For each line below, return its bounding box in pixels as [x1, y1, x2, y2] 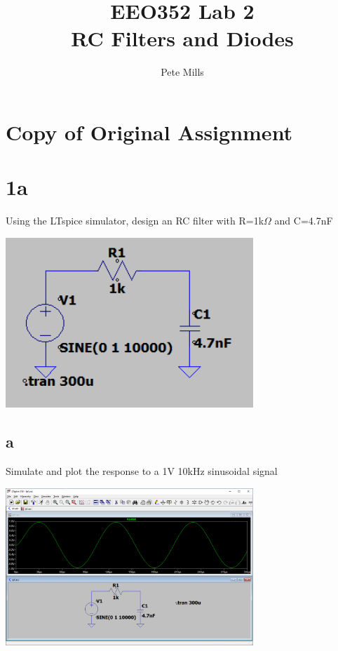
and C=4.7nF [274, 213, 333, 228]
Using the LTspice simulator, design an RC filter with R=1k [6, 213, 264, 228]
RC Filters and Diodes [71, 24, 294, 53]
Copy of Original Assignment [6, 117, 293, 146]
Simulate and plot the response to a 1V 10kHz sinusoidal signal [6, 464, 278, 478]
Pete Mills [161, 65, 204, 79]
